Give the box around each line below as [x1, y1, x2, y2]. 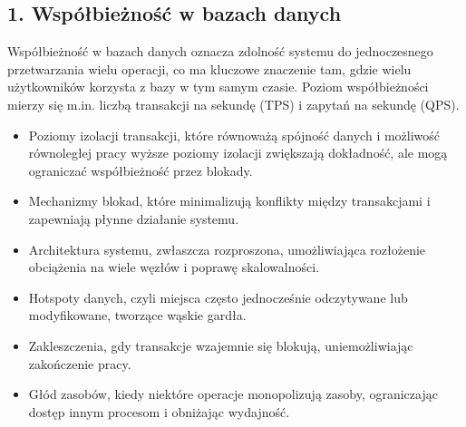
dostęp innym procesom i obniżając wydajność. [28, 402, 290, 421]
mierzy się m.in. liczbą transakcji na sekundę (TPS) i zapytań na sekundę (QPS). [7, 94, 460, 113]
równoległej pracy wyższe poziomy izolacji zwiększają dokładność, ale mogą [28, 143, 448, 162]
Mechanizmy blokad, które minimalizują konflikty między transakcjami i [28, 191, 431, 210]
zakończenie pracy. [28, 354, 131, 373]
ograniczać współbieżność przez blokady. [28, 160, 253, 180]
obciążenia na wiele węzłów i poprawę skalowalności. [28, 257, 320, 277]
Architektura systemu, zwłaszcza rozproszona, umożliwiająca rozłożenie [28, 239, 426, 258]
